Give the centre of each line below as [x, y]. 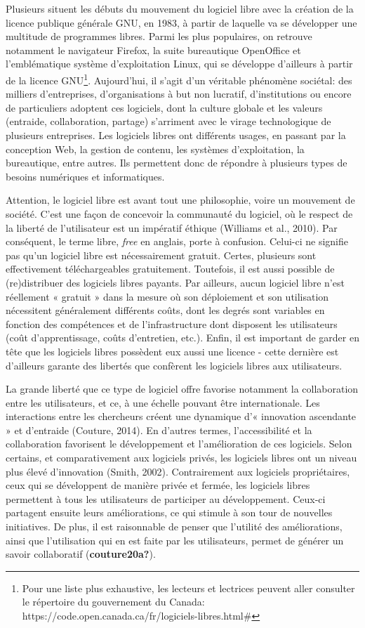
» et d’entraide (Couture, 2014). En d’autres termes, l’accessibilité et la [159, 430]
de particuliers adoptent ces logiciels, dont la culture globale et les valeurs [164, 107]
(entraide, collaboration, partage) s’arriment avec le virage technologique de [168, 121]
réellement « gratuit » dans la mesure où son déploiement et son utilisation [167, 296]
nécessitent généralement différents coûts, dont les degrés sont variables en [165, 310]
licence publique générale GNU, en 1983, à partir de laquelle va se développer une [181, 22]
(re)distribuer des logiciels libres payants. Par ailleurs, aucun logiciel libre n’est [175, 282]
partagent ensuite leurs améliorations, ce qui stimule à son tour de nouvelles [169, 512]
